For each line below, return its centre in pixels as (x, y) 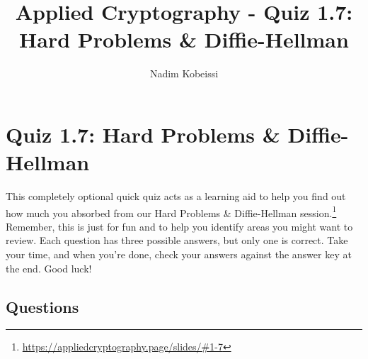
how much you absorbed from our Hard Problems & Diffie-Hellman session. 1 (171, 211)
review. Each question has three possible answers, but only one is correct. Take (177, 240)
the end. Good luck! (49, 268)
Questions (42, 306)
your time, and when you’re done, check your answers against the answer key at (179, 254)
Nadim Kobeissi (184, 73)
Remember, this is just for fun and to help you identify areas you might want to (179, 226)
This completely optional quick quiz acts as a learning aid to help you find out (176, 196)
